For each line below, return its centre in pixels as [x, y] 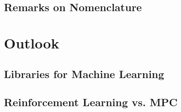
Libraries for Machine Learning [84, 73]
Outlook [32, 42]
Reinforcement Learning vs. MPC [91, 102]
